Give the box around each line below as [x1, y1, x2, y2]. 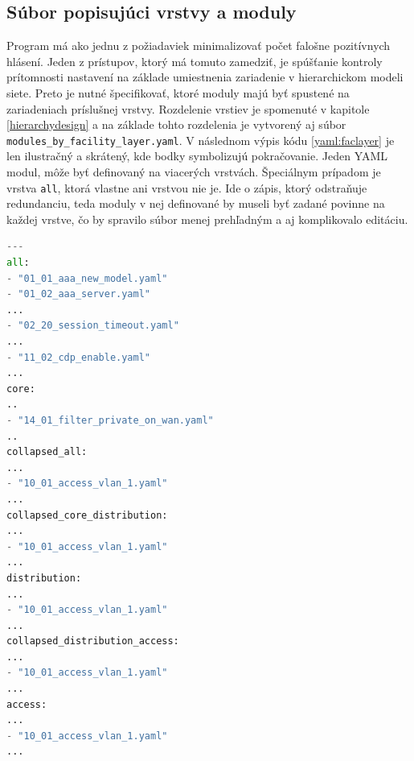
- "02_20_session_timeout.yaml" [6, 320, 179, 332]
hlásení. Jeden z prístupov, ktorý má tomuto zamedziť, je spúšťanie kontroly [6, 52, 383, 69]
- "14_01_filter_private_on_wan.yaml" [6, 414, 214, 426]
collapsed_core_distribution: [6, 509, 168, 521]
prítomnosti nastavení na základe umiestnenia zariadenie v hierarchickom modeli [6, 68, 404, 85]
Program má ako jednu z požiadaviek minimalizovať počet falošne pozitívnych [6, 37, 391, 54]
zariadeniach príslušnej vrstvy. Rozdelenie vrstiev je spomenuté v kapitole [6, 100, 370, 117]
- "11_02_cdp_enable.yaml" [6, 351, 150, 363]
